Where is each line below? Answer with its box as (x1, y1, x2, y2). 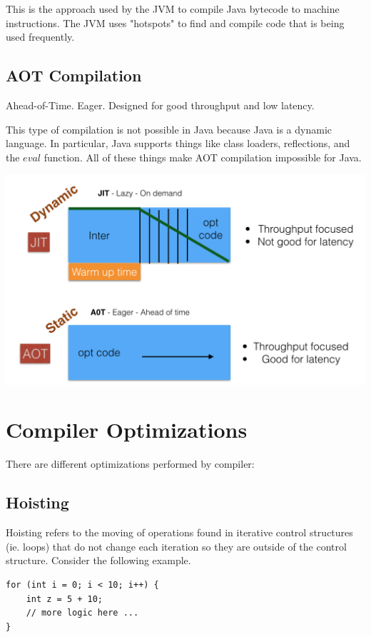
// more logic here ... (26, 608, 139, 618)
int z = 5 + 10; (26, 593, 103, 604)
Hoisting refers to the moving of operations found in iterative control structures (6, 525, 353, 540)
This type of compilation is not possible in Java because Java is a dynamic (6, 121, 332, 136)
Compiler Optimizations (6, 415, 248, 444)
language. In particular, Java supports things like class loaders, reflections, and (6, 136, 350, 151)
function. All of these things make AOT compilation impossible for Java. (44, 149, 362, 164)
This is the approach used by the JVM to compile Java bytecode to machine (6, 1, 340, 16)
